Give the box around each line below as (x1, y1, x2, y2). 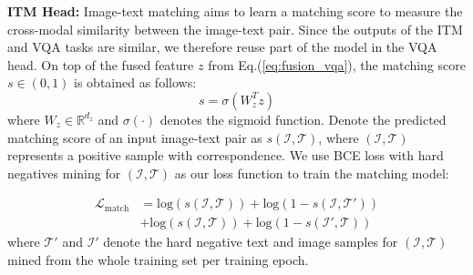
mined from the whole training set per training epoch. (7, 250, 309, 269)
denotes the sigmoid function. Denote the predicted (159, 109, 447, 128)
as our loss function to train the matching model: (174, 163, 449, 182)
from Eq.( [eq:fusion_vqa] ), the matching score (208, 55, 466, 74)
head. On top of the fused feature (7, 55, 194, 74)
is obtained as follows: (74, 73, 197, 92)
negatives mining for (7, 163, 121, 182)
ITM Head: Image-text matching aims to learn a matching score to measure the (7, 2, 463, 20)
